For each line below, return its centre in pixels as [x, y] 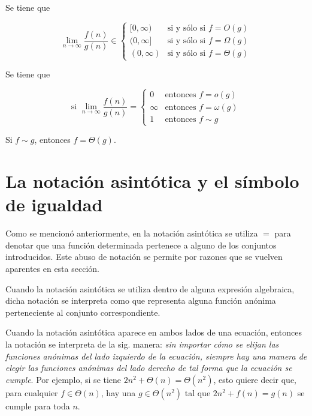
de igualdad [54, 204]
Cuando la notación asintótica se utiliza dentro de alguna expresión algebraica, [150, 288]
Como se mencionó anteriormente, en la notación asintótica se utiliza [132, 233]
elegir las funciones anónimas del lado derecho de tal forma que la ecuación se [149, 368]
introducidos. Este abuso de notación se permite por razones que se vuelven [144, 257]
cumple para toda [38, 405]
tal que [198, 392]
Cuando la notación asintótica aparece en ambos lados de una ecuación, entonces [154, 332]
